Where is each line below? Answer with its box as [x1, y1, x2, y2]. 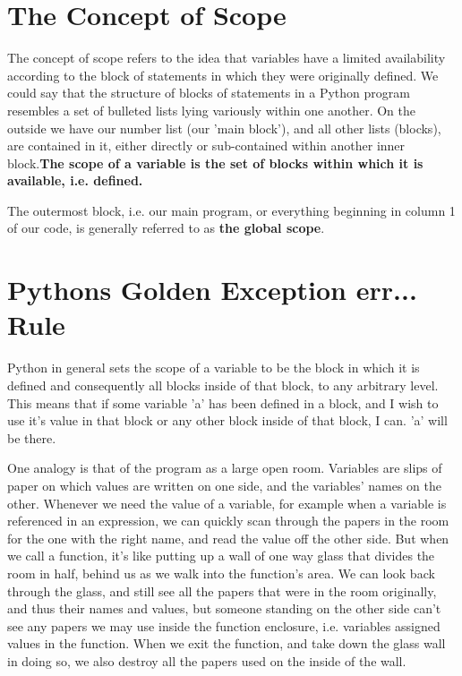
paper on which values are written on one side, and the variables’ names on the [7, 475, 442, 494]
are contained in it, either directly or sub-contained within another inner [7, 136, 406, 155]
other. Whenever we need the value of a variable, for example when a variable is [7, 493, 447, 512]
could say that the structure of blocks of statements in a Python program [7, 83, 410, 102]
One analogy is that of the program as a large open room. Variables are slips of [7, 458, 442, 477]
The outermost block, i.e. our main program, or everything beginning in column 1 [7, 201, 456, 219]
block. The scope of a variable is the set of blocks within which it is [7, 153, 423, 172]
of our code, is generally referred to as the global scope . [7, 218, 325, 237]
